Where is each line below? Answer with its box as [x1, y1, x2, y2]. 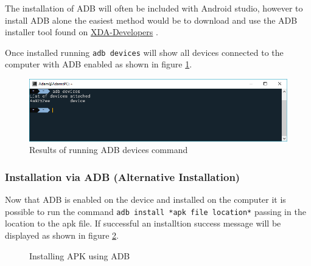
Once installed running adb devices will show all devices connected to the [5, 46, 284, 58]
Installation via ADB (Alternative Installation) [5, 169, 240, 184]
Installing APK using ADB [29, 249, 130, 262]
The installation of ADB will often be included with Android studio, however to [5, 2, 303, 14]
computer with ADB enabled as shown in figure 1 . [5, 58, 192, 70]
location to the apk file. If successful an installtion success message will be [5, 217, 281, 230]
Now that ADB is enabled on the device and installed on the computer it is [5, 193, 286, 206]
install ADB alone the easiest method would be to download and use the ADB [5, 13, 298, 26]
